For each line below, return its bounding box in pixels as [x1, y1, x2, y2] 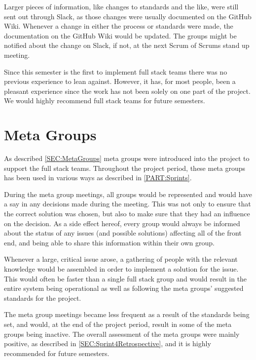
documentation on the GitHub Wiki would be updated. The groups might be [4, 30, 237, 40]
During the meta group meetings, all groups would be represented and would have [4, 189, 253, 199]
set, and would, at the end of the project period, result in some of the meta [4, 319, 232, 329]
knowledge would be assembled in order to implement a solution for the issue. [4, 264, 239, 274]
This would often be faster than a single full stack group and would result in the [4, 273, 247, 283]
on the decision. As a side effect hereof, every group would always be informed [4, 218, 240, 228]
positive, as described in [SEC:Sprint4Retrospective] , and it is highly [4, 338, 211, 349]
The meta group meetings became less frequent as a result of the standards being [4, 309, 250, 320]
